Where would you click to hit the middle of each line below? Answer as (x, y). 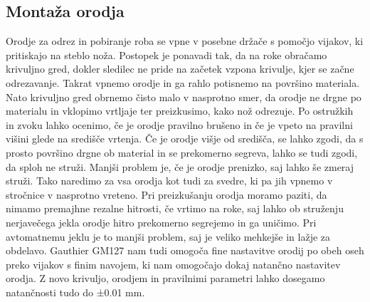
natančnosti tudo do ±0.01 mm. (75, 292)
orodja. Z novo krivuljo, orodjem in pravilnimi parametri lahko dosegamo (165, 278)
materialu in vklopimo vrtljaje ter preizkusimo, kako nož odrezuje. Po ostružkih (180, 111)
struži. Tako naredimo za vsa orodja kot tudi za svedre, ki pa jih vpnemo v (169, 181)
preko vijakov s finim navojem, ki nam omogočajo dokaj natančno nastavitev (173, 264)
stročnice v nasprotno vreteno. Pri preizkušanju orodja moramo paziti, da (166, 194)
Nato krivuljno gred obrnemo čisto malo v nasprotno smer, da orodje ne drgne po (184, 97)
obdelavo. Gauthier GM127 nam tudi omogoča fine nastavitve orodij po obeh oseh (185, 250)
